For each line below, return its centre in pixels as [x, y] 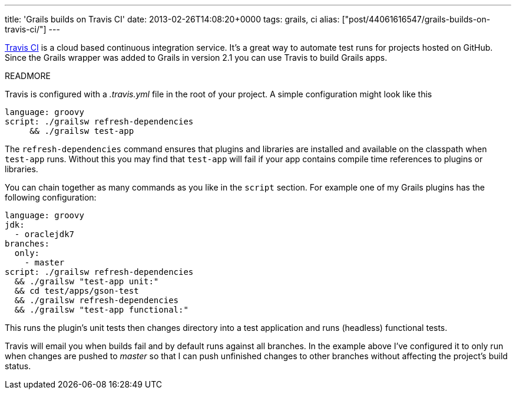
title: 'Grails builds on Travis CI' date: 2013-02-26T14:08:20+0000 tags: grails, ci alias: [172, 19]
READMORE [28, 76]
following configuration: [51, 197]
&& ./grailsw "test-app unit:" [87, 281]
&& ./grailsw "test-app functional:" [101, 310]
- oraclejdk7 [44, 234]
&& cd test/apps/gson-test [77, 291]
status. [18, 366]
